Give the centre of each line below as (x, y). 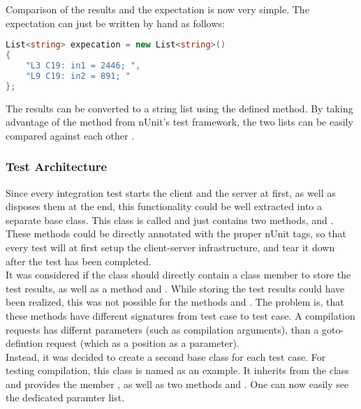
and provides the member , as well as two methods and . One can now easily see (177, 384)
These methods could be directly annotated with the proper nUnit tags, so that (176, 233)
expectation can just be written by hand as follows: (115, 23)
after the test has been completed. (79, 261)
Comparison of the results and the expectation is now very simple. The (157, 9)
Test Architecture (57, 166)
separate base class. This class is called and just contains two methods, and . (170, 220)
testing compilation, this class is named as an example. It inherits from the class (177, 370)
